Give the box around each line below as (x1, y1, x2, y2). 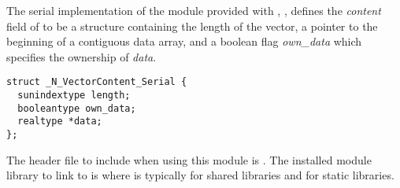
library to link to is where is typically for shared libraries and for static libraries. (6, 167, 394, 183)
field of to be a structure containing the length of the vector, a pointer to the (6, 17, 378, 34)
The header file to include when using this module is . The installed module (6, 151, 372, 168)
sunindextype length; (17, 90, 131, 101)
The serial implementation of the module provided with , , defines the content (6, 2, 381, 18)
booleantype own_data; (17, 102, 136, 114)
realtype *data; (17, 116, 102, 127)
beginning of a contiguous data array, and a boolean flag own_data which (6, 33, 362, 50)
